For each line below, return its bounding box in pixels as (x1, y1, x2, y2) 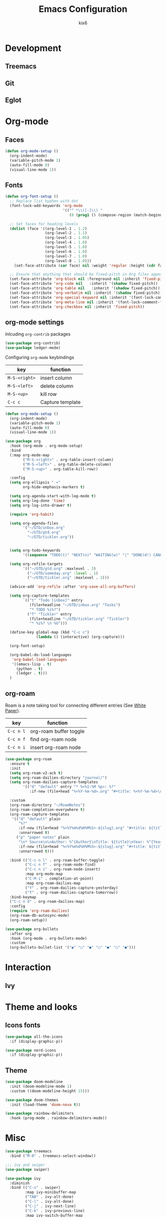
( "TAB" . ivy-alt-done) (25, 1195, 74, 1200)
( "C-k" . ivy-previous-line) (25, 1208, 85, 1213)
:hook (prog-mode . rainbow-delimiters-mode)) (9, 1116, 107, 1121)
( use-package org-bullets (5, 927, 58, 932)
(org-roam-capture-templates (9, 811, 70, 817)
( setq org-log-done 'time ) (9, 498, 65, 503)
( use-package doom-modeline (5, 1080, 63, 1084)
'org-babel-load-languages (11, 657, 68, 662)
